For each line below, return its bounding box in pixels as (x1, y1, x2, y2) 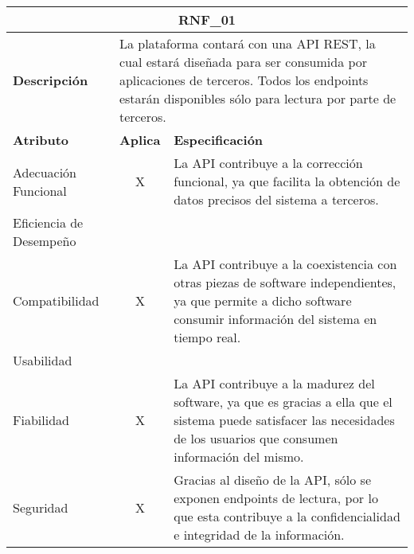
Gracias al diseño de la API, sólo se (174, 470, 372, 489)
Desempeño (13, 232, 76, 250)
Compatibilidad (13, 291, 100, 310)
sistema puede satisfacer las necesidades (174, 411, 395, 429)
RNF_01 (178, 10, 236, 29)
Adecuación (13, 162, 77, 181)
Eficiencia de (13, 213, 84, 232)
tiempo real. (174, 328, 241, 346)
